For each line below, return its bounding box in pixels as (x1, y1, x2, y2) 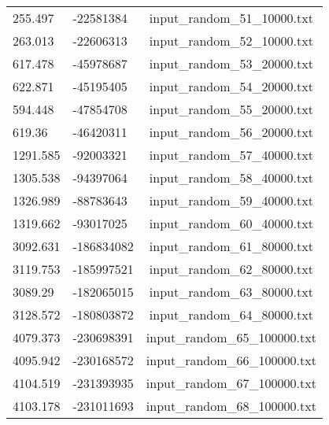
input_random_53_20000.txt (149, 54, 313, 72)
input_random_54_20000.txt (149, 77, 313, 95)
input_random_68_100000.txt (146, 397, 316, 415)
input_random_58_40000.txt (149, 168, 313, 187)
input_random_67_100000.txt (146, 374, 316, 392)
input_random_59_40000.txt (149, 191, 313, 209)
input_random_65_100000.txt (146, 328, 316, 346)
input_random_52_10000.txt (149, 31, 313, 50)
